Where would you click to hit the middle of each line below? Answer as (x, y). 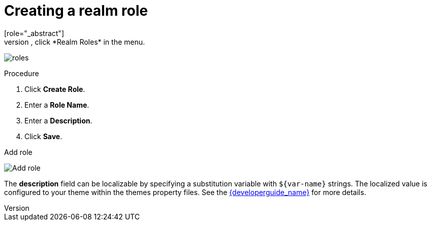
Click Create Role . (55, 89)
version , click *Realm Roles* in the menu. (75, 42)
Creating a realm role (76, 11)
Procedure (22, 73)
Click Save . (43, 136)
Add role (18, 152)
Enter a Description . (58, 120)
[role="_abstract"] (34, 33)
